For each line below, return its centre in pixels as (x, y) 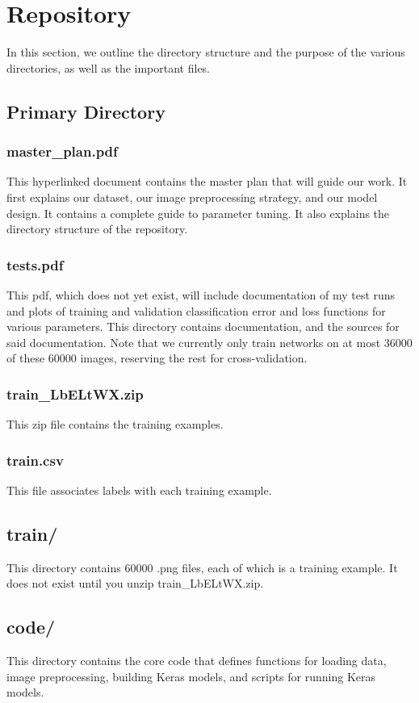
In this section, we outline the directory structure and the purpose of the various (206, 52)
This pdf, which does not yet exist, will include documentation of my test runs (201, 294)
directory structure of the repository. (97, 229)
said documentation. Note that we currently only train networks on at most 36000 (209, 342)
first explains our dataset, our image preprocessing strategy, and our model (192, 197)
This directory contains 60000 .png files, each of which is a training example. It (202, 567)
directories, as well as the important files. (109, 67)
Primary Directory (86, 111)
